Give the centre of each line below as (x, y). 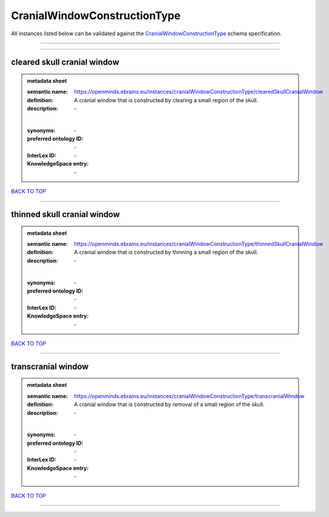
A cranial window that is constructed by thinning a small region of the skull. (166, 252)
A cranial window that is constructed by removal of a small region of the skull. (169, 404)
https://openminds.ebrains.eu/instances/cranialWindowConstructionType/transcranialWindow (189, 396)
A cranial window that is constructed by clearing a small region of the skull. (166, 100)
